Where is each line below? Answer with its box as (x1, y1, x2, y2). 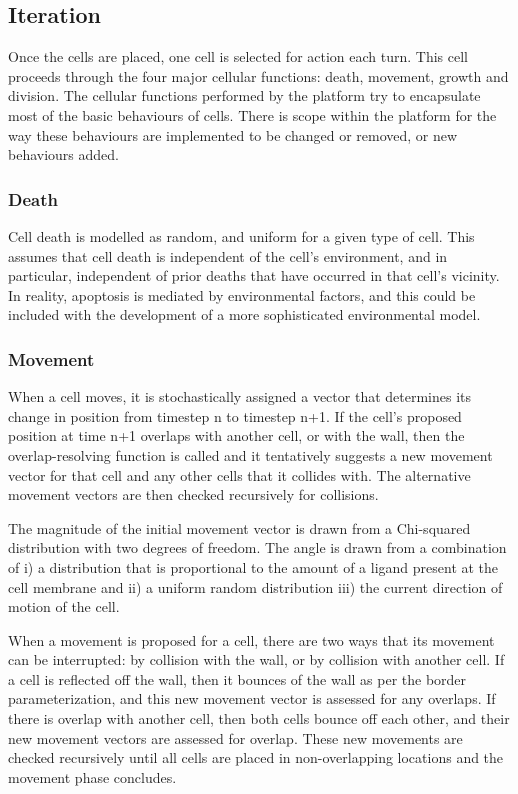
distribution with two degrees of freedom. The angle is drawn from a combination (8, 537, 507, 558)
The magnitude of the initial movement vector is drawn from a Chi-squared (8, 517, 471, 538)
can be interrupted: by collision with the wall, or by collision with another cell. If (8, 649, 505, 670)
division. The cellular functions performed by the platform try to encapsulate (8, 85, 481, 106)
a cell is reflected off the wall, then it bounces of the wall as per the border (8, 668, 467, 689)
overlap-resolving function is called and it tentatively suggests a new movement (8, 444, 493, 465)
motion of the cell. (8, 596, 120, 617)
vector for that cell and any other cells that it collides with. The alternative (8, 464, 471, 485)
